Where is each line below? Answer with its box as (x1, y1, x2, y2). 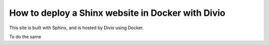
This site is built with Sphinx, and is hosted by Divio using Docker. (9, 25, 144, 31)
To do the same (9, 34, 41, 40)
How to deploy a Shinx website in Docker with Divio (9, 7, 226, 18)
